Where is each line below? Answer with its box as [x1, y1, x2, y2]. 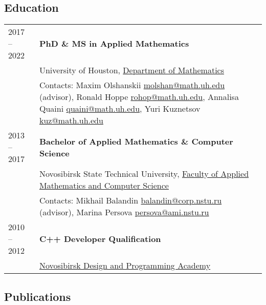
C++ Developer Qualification [39, 233, 161, 245]
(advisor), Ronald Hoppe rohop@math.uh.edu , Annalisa [39, 91, 239, 103]
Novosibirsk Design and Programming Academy [39, 259, 211, 272]
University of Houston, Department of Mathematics [39, 64, 225, 76]
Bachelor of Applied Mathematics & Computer [39, 135, 233, 147]
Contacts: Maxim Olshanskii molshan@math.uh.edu [39, 79, 225, 91]
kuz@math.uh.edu [39, 114, 103, 127]
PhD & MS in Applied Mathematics [39, 37, 189, 50]
